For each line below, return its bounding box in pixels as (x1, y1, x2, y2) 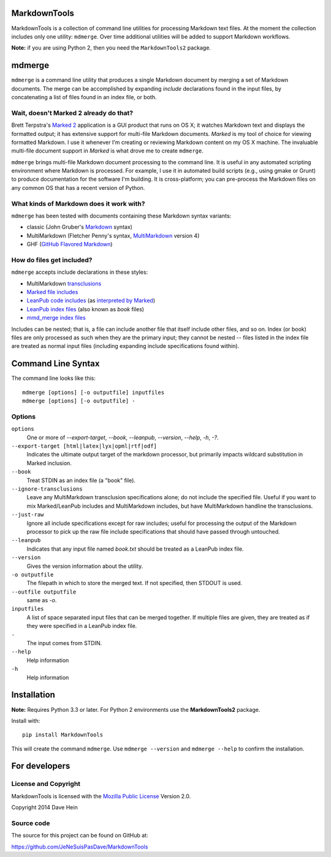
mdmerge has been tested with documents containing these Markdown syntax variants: (11, 212, 232, 219)
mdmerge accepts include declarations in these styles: (11, 268, 148, 276)
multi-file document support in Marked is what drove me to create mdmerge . (11, 147, 204, 154)
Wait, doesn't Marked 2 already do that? (11, 108, 134, 117)
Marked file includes (26, 289, 78, 296)
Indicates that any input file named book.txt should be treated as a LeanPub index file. (26, 545, 244, 553)
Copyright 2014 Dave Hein (11, 804, 78, 811)
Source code (11, 818, 50, 827)
